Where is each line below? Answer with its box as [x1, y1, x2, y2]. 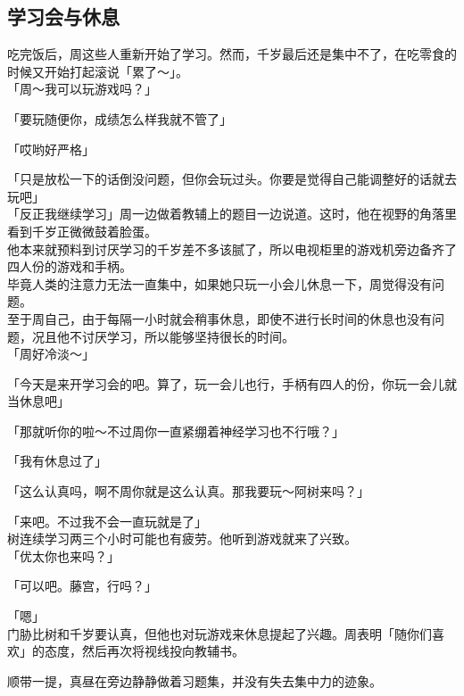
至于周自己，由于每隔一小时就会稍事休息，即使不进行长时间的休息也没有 [7, 309, 432, 327]
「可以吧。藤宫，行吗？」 [7, 576, 157, 595]
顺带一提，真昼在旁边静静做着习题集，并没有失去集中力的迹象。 [7, 671, 382, 690]
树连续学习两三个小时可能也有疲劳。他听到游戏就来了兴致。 [7, 529, 357, 548]
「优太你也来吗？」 [7, 546, 120, 565]
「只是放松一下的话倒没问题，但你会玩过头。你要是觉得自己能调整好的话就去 [7, 170, 457, 188]
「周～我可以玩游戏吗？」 [7, 79, 157, 98]
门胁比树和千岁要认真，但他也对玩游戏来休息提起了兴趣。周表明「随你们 [7, 624, 432, 642]
